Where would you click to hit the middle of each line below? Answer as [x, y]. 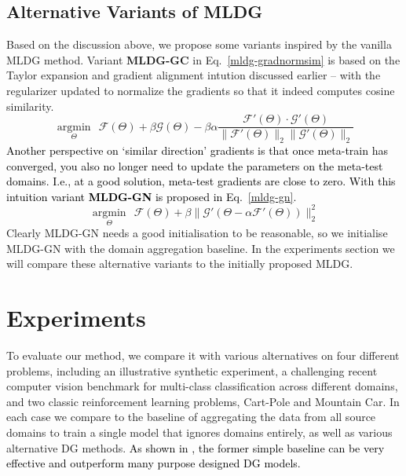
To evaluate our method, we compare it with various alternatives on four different [203, 355]
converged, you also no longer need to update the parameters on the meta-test [195, 165]
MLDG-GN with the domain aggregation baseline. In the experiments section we [201, 248]
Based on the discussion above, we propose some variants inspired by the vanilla [199, 44]
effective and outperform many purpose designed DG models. [154, 463]
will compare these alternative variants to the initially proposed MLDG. [180, 264]
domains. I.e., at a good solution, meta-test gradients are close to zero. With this [201, 181]
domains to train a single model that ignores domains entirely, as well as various [199, 432]
